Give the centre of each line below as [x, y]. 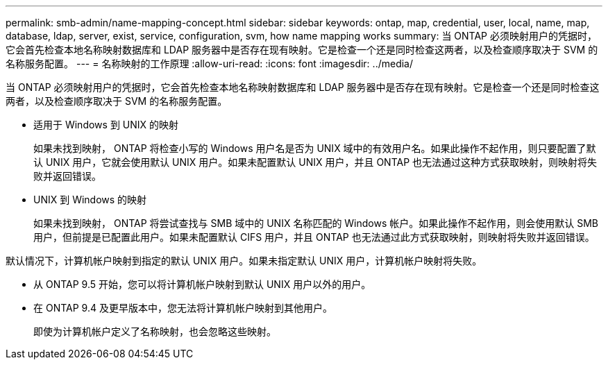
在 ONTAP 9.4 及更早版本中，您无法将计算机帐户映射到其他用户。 [183, 308]
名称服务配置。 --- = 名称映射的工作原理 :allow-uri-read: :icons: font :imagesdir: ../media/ [210, 63]
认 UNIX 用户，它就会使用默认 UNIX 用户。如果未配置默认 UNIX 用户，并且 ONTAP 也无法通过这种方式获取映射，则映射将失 [315, 162]
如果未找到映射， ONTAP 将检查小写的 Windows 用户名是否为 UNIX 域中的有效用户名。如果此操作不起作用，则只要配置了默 [315, 148]
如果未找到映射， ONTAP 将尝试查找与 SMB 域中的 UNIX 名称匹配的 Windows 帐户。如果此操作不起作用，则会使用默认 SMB [316, 223]
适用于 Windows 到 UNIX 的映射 [106, 125]
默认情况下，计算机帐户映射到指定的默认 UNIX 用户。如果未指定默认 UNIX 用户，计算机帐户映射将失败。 [244, 261]
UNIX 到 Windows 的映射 [90, 200]
